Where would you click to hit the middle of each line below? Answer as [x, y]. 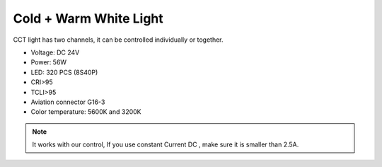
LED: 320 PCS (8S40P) [64, 72]
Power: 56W [49, 62]
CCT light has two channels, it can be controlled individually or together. [118, 40]
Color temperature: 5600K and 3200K [86, 112]
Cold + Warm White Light [88, 18]
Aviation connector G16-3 [68, 102]
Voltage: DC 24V [55, 52]
